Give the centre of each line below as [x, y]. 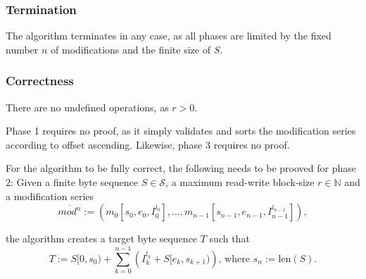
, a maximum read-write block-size [240, 182]
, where [234, 259]
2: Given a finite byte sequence [72, 182]
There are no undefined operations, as [87, 107]
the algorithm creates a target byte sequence [102, 238]
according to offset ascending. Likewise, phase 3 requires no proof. [148, 144]
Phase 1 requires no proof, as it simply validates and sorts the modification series [181, 131]
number [22, 49]
